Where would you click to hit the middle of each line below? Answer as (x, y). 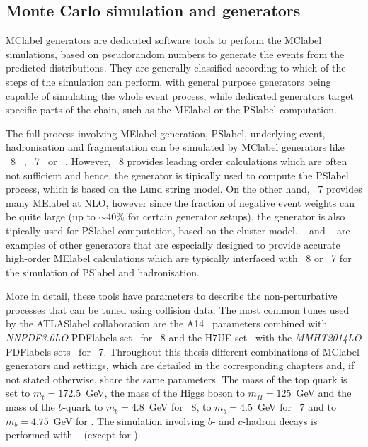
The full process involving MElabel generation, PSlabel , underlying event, (166, 133)
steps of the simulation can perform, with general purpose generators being (168, 81)
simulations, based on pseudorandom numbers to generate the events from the (175, 53)
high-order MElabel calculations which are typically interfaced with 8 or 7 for (179, 258)
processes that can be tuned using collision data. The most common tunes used (178, 309)
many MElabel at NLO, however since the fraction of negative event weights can (180, 202)
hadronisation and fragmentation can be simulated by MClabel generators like (175, 147)
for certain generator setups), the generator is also (236, 216)
